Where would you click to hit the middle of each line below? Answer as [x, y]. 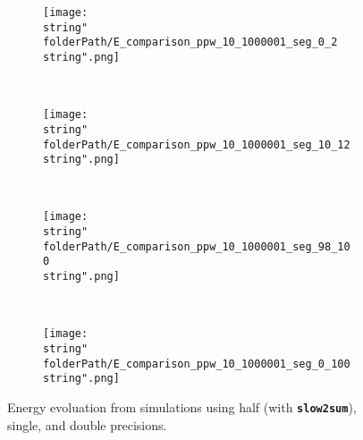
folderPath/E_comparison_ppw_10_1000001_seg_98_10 [197, 246]
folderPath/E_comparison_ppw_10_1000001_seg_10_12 [197, 144]
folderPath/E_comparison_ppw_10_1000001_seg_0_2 [190, 42]
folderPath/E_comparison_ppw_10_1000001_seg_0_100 [197, 364]
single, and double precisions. [87, 424]
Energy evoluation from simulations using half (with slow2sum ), [182, 406]
